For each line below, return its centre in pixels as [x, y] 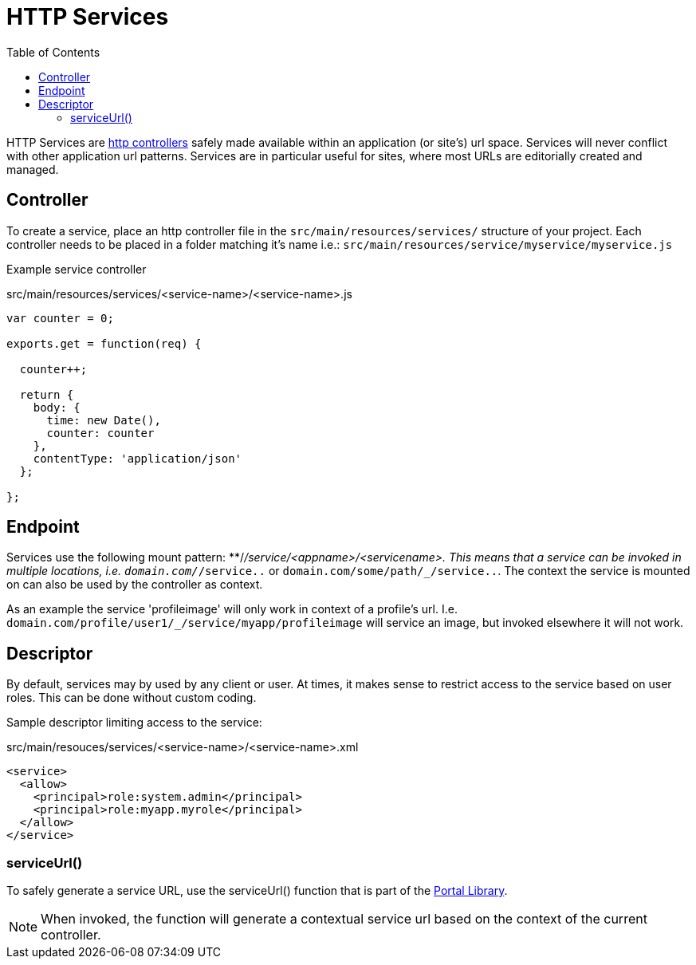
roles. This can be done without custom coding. [132, 698]
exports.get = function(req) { [104, 343]
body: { [57, 407]
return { [47, 394]
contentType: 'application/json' [138, 458]
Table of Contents [53, 52]
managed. [33, 169]
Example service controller [77, 269]
